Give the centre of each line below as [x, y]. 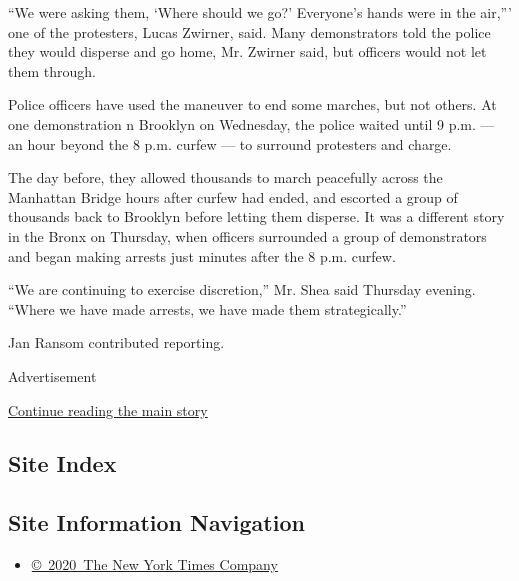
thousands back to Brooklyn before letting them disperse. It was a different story [256, 216]
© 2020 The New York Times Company [154, 564]
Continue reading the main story [108, 409]
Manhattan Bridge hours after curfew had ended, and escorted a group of [233, 196]
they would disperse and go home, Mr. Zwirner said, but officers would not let [247, 51]
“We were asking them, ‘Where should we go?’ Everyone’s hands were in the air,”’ [260, 12]
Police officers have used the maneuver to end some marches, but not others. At [252, 104]
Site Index [62, 463]
